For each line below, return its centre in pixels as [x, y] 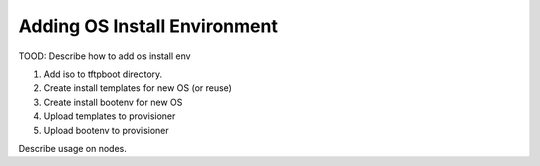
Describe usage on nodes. [72, 148]
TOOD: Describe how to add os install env [104, 56]
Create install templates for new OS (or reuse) [137, 88]
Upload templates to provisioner [109, 116]
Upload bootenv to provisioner [106, 130]
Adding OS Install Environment [148, 26]
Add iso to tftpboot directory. [103, 74]
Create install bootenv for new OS [113, 102]
